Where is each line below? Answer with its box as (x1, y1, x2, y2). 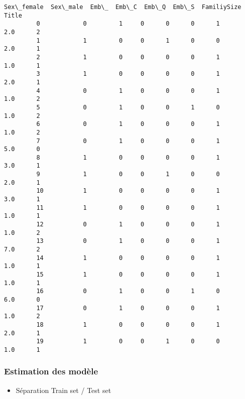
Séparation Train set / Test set (16, 384, 111, 395)
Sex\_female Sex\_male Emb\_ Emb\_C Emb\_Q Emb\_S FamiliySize (4, 4, 241, 11)
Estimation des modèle (4, 365, 98, 377)
